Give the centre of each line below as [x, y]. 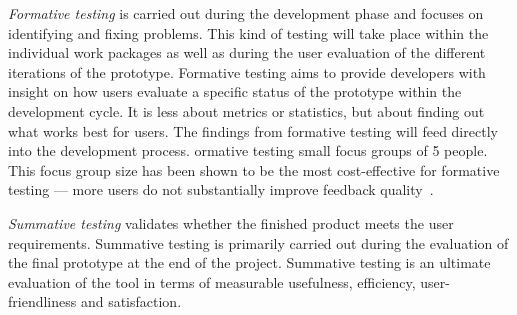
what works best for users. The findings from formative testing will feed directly [253, 130]
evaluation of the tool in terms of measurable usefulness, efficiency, [212, 281]
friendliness [42, 301]
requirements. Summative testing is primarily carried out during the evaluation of [258, 242]
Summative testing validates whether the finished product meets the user [231, 222]
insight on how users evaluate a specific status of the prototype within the [235, 91]
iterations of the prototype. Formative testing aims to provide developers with [247, 71]
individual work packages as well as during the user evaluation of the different [247, 52]
